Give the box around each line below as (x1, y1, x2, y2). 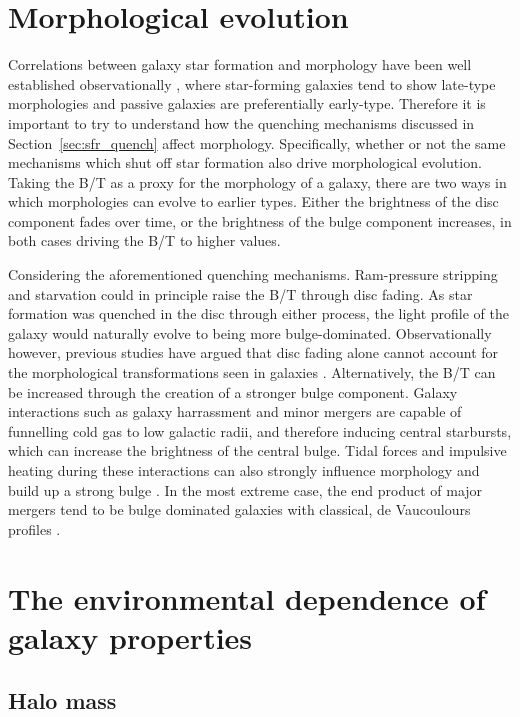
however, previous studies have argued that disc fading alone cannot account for (8, 342, 499, 363)
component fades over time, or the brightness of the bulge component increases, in (8, 210, 512, 231)
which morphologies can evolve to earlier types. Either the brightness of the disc (8, 191, 499, 212)
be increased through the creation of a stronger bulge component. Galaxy (8, 381, 458, 402)
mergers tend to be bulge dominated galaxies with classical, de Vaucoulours (8, 499, 471, 520)
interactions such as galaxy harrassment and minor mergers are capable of (8, 401, 462, 422)
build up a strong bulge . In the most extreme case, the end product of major (8, 479, 483, 500)
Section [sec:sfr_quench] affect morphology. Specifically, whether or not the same (8, 132, 506, 153)
